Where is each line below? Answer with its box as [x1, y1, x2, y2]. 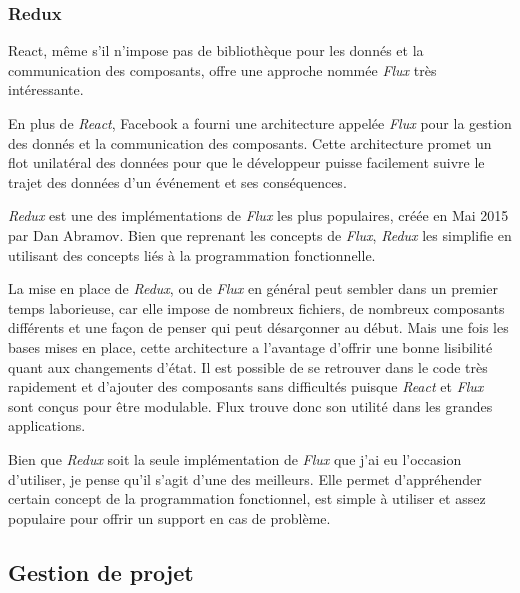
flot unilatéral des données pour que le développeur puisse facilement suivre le [8, 152, 485, 173]
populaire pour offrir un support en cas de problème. [8, 507, 331, 528]
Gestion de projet [8, 556, 194, 587]
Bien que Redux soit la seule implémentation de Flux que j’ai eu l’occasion [8, 448, 462, 469]
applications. [8, 415, 86, 436]
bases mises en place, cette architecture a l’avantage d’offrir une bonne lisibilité [8, 336, 493, 357]
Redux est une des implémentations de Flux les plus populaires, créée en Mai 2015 [8, 205, 509, 226]
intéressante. [8, 79, 84, 100]
